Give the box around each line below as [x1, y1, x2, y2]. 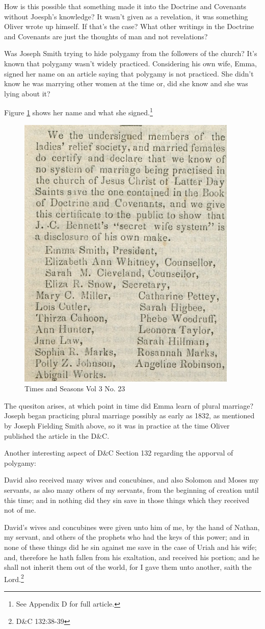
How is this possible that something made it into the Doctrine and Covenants [4, 1, 247, 11]
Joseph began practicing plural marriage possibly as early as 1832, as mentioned [4, 410, 255, 421]
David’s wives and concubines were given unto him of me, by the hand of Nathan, [4, 521, 260, 532]
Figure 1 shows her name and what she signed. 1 [4, 106, 153, 117]
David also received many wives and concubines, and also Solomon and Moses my [4, 474, 259, 485]
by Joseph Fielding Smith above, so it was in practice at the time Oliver [4, 420, 230, 431]
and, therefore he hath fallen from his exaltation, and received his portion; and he [4, 551, 259, 562]
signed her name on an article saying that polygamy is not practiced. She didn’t [4, 68, 254, 79]
